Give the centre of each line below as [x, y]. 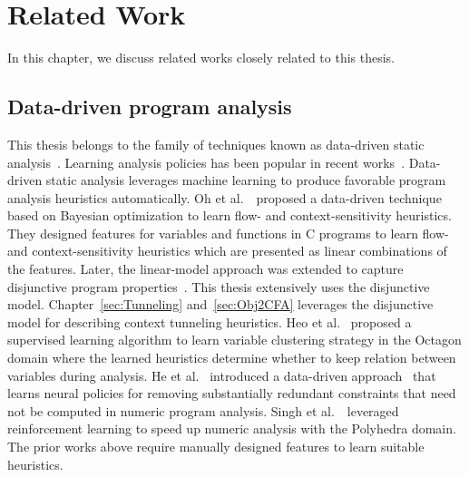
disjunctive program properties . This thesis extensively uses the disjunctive [219, 286]
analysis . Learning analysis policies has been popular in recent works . [206, 162]
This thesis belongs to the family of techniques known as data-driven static [216, 144]
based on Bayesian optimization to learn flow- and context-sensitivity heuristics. [230, 215]
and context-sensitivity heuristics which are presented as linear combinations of [227, 251]
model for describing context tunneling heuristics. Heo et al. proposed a [210, 321]
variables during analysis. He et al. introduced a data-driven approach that [222, 375]
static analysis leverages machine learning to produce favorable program [246, 180]
